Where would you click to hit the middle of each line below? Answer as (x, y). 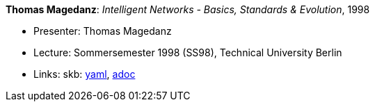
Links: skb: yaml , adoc (85, 74)
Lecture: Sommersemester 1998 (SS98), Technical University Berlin (188, 52)
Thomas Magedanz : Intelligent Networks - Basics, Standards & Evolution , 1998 (188, 9)
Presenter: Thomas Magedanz (103, 31)
